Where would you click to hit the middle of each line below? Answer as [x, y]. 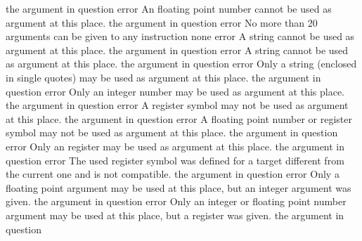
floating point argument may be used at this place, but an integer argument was [179, 187]
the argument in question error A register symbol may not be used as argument [177, 105]
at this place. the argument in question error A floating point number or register [179, 118]
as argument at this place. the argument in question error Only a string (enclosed [181, 64]
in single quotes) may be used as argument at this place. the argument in [163, 77]
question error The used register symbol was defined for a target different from [175, 160]
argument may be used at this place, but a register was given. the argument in [175, 215]
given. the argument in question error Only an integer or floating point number [176, 201]
